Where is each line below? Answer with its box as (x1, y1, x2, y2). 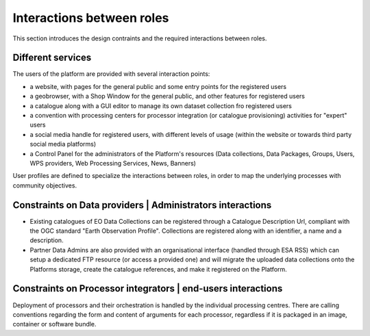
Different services (12, 52, 92, 64)
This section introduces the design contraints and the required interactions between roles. (12, 34, 267, 42)
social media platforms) (29, 140, 97, 148)
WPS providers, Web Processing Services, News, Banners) (29, 159, 197, 167)
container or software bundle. (12, 320, 97, 328)
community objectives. (12, 181, 77, 190)
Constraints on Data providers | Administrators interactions (12, 199, 272, 211)
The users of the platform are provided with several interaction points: (12, 70, 210, 78)
